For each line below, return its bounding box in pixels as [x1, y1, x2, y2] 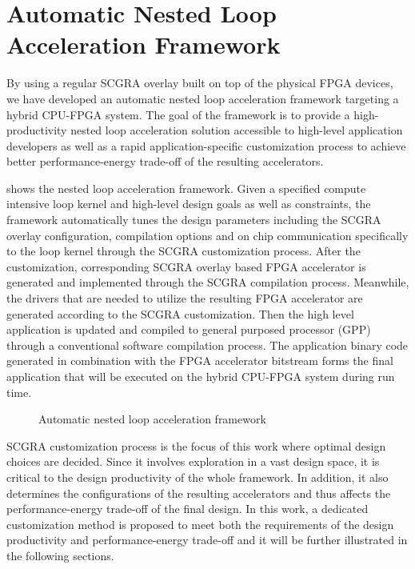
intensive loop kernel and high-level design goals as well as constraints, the [6, 195, 371, 212]
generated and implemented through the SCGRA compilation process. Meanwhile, [6, 274, 409, 291]
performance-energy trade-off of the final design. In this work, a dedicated [6, 500, 369, 517]
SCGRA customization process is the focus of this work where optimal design [6, 437, 386, 454]
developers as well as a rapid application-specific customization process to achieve [6, 137, 406, 154]
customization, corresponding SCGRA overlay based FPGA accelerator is [6, 258, 366, 274]
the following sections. [6, 547, 114, 563]
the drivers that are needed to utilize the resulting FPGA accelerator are [6, 290, 363, 307]
